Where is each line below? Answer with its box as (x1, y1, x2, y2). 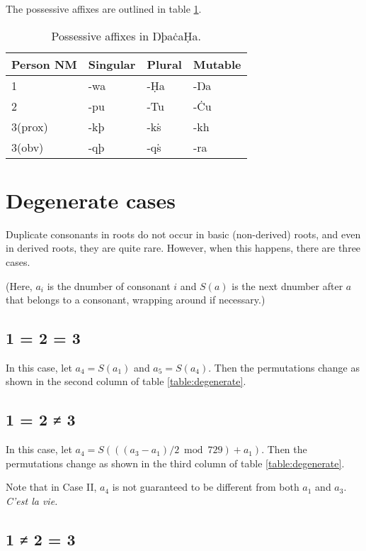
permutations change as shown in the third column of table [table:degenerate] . (6, 455, 345, 470)
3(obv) (11, 138, 44, 155)
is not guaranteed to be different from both (112, 479, 299, 494)
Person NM (11, 55, 77, 72)
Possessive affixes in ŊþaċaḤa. (51, 27, 201, 44)
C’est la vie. (6, 494, 58, 508)
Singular (88, 55, 136, 72)
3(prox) (11, 118, 48, 135)
